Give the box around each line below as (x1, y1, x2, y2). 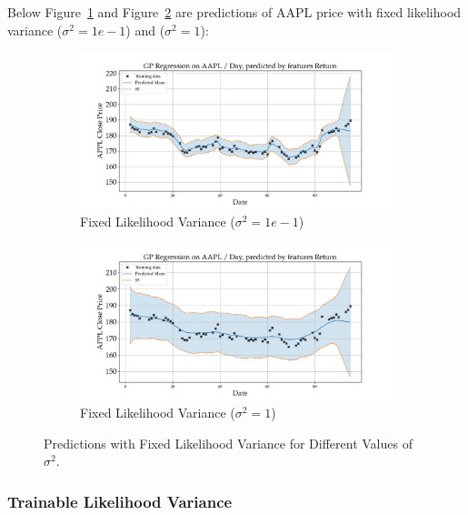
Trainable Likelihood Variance (7, 490, 233, 512)
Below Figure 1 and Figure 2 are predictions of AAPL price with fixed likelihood (7, 3, 462, 21)
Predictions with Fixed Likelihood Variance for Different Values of (44, 433, 413, 452)
